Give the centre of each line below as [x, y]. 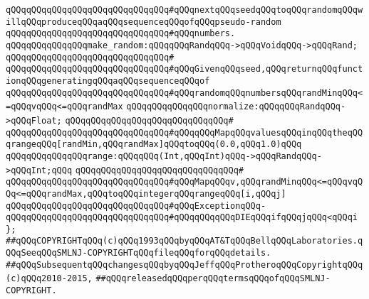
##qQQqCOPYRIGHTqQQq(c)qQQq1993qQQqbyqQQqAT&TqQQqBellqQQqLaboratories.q [184, 241]
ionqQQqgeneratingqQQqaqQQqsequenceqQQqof [108, 81]
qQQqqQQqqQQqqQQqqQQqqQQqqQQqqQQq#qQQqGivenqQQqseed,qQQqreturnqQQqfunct [184, 69]
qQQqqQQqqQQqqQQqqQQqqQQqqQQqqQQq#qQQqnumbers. [121, 34]
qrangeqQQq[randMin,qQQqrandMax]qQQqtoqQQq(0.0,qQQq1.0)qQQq [154, 145]
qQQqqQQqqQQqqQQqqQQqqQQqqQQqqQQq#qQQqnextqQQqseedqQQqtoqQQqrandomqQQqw [184, 10]
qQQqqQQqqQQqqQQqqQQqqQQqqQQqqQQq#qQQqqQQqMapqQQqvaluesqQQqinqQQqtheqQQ [184, 132]
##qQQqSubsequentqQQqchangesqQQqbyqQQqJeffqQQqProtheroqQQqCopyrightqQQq [184, 265]
